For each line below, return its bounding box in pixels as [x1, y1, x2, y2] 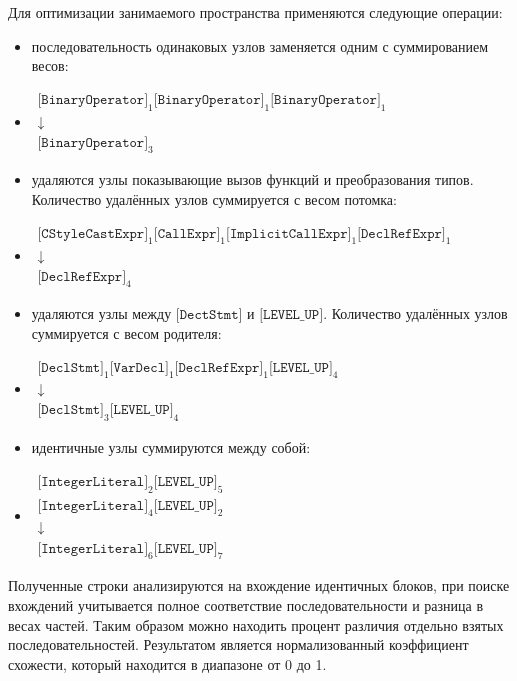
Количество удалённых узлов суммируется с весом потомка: [31, 189, 397, 210]
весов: [31, 55, 69, 76]
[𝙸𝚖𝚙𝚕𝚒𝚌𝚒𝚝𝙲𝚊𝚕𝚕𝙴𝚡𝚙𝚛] [226, 226, 352, 241]
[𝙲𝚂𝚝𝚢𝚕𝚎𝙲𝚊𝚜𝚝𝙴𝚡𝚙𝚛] [37, 226, 149, 241]
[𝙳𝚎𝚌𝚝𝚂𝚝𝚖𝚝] [175, 308, 243, 323]
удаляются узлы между [31, 303, 172, 324]
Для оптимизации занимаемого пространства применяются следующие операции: [8, 2, 503, 22]
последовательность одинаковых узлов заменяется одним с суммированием [31, 35, 489, 56]
